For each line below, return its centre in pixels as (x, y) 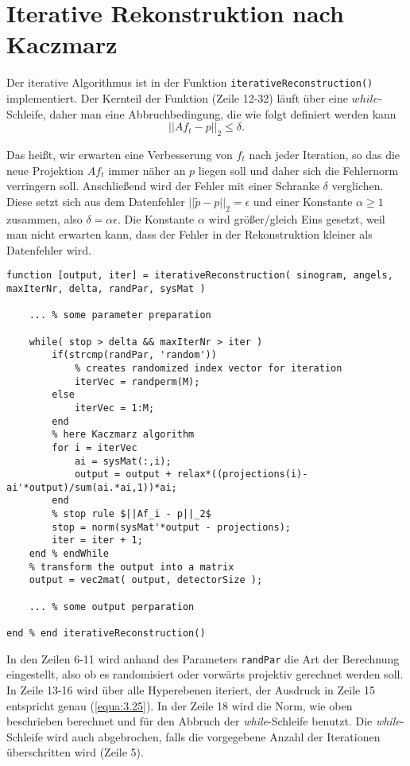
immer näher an (147, 170)
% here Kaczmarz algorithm (123, 435)
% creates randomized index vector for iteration (208, 368)
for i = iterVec (95, 447)
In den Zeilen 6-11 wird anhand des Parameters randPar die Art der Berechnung (203, 658)
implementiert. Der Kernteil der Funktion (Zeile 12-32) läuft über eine (177, 97)
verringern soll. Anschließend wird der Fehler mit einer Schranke (163, 186)
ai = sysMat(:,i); (123, 461)
